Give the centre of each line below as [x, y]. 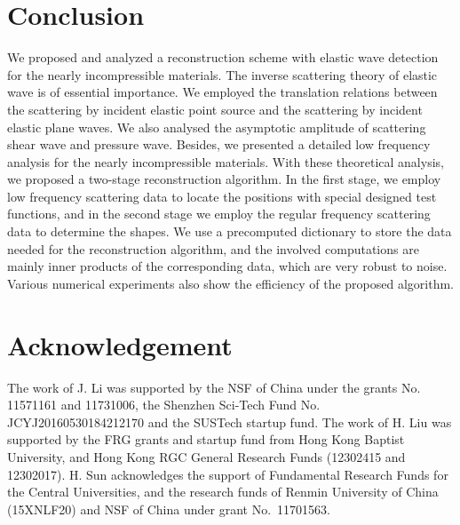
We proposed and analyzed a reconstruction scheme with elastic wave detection [223, 57]
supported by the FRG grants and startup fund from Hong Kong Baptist [206, 439]
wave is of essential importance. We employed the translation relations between [222, 92]
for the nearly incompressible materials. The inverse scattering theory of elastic [222, 74]
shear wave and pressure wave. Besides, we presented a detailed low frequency [219, 144]
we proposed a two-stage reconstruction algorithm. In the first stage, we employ [224, 179]
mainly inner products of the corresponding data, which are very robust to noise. [227, 266]
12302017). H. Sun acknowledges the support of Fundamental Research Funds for [228, 474]
